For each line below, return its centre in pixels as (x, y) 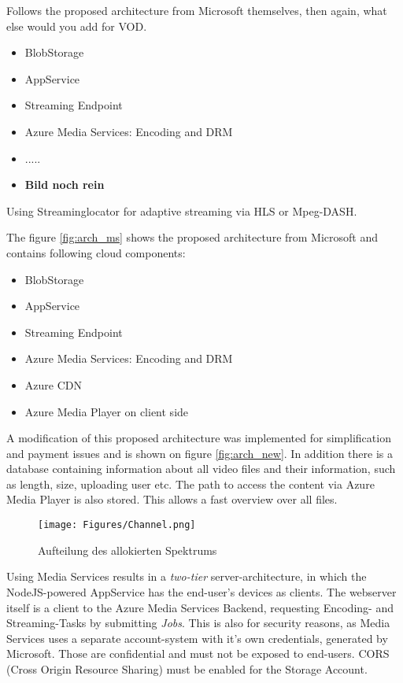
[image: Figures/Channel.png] (117, 525)
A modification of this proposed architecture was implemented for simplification (199, 438)
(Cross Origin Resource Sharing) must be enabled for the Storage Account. (187, 668)
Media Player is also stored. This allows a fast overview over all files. (172, 499)
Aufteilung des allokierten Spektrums (128, 550)
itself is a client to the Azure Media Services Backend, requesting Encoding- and (200, 607)
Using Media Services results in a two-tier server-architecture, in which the (187, 576)
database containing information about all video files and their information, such (201, 469)
